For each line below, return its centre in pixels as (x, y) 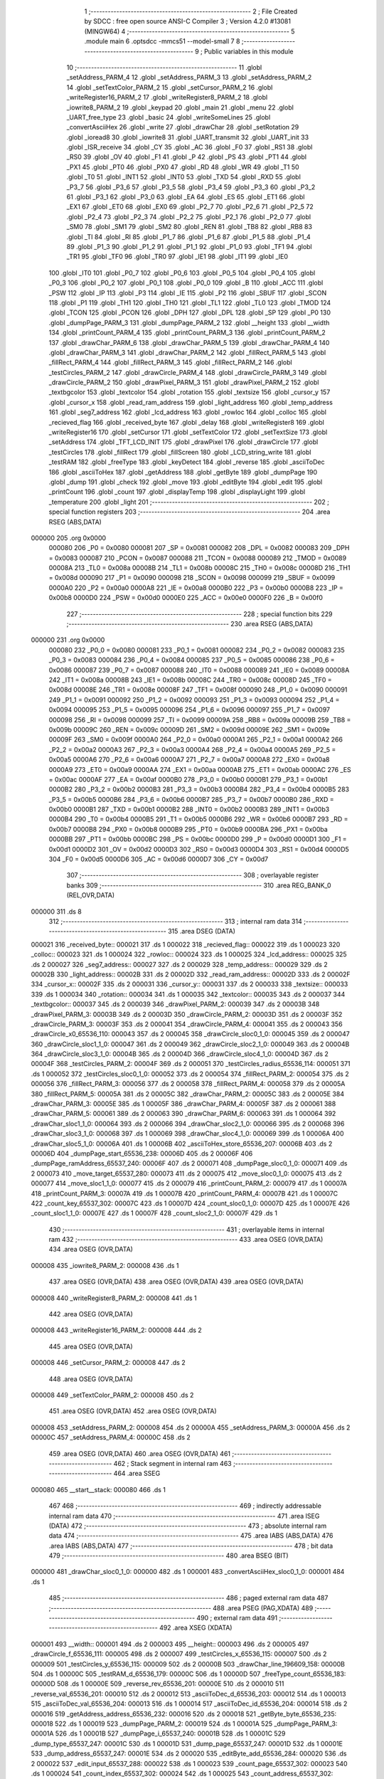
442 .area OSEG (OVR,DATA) (91, 1314)
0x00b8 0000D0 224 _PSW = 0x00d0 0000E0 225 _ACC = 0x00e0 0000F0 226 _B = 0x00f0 (186, 598)
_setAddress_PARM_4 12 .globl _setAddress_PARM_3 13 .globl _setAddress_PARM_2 (189, 78)
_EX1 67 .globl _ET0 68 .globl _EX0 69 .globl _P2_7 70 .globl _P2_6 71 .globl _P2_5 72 (190, 207)
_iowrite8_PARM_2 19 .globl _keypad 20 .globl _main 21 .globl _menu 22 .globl (180, 107)
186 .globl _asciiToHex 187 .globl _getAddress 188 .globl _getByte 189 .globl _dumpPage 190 (183, 472)
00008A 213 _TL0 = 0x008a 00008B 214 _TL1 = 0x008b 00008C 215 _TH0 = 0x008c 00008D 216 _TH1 (199, 568)
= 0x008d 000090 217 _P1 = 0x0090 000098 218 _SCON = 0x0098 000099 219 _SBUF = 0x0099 (192, 578)
